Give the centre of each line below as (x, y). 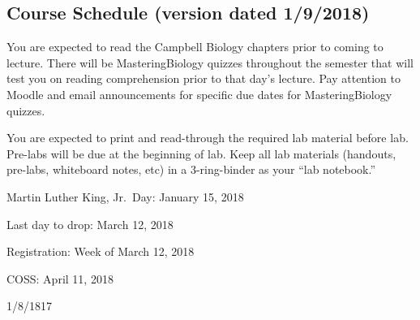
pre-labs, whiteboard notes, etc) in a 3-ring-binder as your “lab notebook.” (191, 169)
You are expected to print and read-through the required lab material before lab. (208, 138)
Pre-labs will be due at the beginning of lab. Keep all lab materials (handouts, (201, 153)
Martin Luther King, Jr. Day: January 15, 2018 (125, 196)
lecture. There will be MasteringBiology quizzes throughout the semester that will (210, 62)
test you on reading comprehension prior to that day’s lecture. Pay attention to (204, 78)
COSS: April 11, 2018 (60, 278)
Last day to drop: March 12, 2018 (90, 224)
